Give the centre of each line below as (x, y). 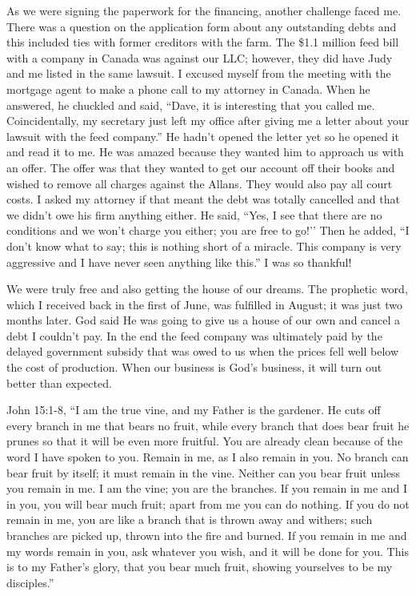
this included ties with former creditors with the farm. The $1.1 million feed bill (203, 42)
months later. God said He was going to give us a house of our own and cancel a (204, 320)
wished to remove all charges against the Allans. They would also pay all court (200, 183)
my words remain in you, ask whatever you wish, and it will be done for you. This (208, 551)
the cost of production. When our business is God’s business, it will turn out (194, 367)
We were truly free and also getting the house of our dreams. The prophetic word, (207, 289)
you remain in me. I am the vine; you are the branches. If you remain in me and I (207, 488)
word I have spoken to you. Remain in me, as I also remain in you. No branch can (208, 457)
